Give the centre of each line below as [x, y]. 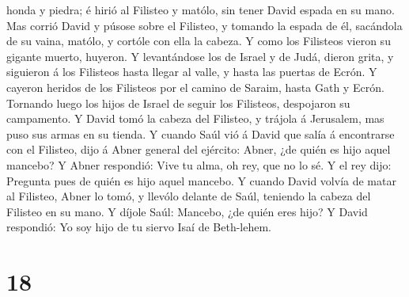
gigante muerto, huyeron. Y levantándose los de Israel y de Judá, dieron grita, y [200, 56]
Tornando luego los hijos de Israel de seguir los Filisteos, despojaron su [178, 103]
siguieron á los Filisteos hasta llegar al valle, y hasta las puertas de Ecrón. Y [192, 72]
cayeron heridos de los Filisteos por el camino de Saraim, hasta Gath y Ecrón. [195, 87]
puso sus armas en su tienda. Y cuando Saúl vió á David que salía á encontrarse [201, 133]
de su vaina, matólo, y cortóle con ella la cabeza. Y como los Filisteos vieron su [199, 41]
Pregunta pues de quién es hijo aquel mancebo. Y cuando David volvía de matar [201, 180]
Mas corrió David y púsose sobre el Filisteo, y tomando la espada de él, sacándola [204, 25]
